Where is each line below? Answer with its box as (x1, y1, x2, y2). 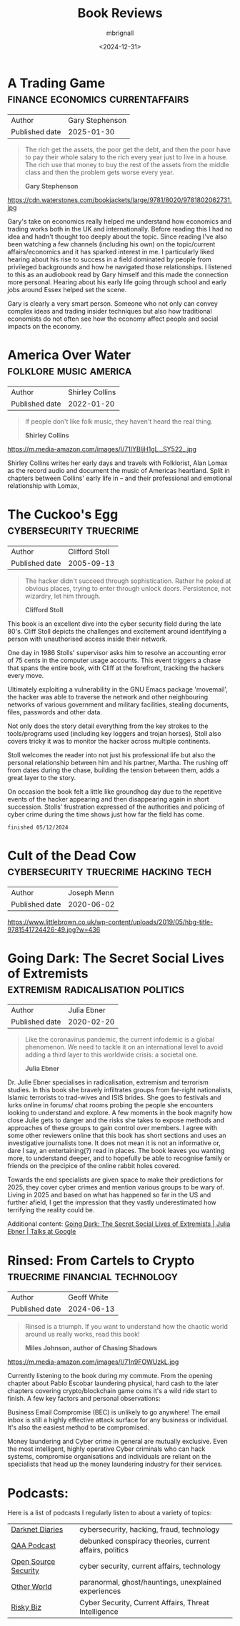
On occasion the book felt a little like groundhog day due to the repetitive (7, 787, 222, 796)
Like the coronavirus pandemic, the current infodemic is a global (24, 1035, 215, 1044)
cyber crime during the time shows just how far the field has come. (7, 809, 205, 819)
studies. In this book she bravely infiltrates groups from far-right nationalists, (7, 1086, 233, 1094)
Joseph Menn (67, 887, 114, 897)
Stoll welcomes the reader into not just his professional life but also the (7, 750, 216, 759)
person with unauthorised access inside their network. (7, 634, 168, 643)
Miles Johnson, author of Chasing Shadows (24, 1344, 158, 1352)
